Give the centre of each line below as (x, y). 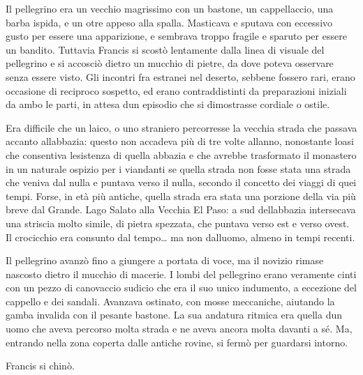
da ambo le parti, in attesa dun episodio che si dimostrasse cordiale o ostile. (168, 104)
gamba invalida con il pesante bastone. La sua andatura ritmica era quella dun (174, 315)
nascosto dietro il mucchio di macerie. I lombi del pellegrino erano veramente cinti (181, 274)
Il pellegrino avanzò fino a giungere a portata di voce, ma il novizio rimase (165, 260)
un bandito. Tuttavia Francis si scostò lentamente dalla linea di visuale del (165, 49)
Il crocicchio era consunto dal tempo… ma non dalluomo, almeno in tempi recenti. (180, 237)
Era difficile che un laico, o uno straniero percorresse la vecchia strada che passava (181, 127)
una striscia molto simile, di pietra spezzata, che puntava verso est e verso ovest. (178, 223)
